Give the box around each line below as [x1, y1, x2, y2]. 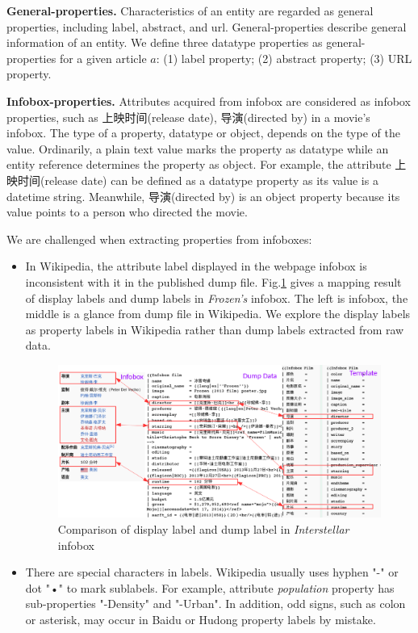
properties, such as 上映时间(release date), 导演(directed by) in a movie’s [6, 108, 370, 125]
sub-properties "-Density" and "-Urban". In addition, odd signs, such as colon [25, 595, 406, 612]
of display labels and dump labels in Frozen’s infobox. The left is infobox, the [25, 289, 408, 306]
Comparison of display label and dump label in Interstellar [57, 521, 349, 538]
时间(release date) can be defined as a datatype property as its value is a [17, 171, 378, 188]
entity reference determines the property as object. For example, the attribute [6, 156, 391, 173]
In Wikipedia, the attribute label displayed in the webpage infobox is [25, 258, 367, 275]
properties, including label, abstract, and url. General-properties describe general [6, 18, 407, 35]
